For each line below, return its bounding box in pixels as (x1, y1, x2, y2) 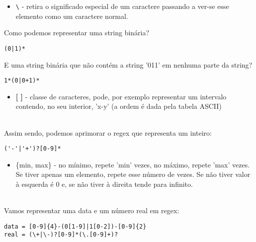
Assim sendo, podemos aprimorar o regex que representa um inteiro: (4, 127, 212, 138)
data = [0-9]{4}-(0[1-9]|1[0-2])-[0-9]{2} (4, 223, 147, 230)
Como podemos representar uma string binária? (4, 27, 150, 38)
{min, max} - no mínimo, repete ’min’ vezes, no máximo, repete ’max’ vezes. (15, 159, 250, 169)
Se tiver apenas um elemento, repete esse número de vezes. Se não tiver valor (15, 169, 251, 179)
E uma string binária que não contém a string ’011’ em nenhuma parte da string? (4, 59, 253, 70)
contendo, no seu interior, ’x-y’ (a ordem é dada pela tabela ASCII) (15, 101, 222, 111)
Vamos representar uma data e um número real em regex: (4, 205, 179, 216)
